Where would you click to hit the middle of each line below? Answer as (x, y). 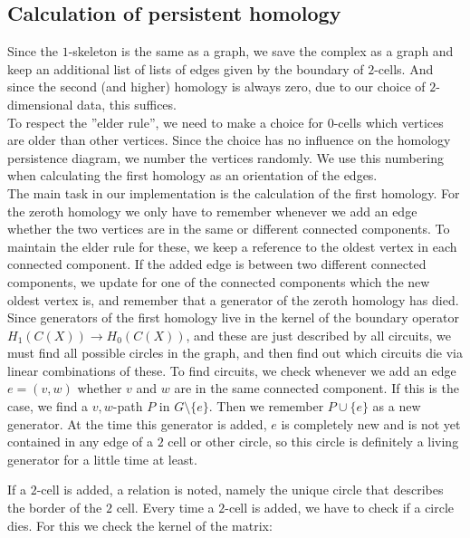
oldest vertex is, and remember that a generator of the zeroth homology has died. (233, 299)
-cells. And (404, 68)
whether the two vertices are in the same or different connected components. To (229, 229)
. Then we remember (266, 406)
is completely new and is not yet (371, 423)
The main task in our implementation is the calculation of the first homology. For (234, 192)
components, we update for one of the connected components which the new (219, 281)
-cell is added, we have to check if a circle (340, 508)
